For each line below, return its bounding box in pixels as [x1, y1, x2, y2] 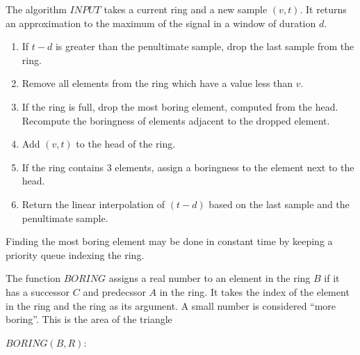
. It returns [300, 2, 347, 16]
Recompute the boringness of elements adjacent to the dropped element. [22, 113, 330, 127]
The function [6, 271, 60, 285]
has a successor [6, 284, 70, 299]
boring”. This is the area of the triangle [6, 312, 172, 326]
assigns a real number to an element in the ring [108, 271, 311, 285]
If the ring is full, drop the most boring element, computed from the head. [22, 99, 338, 113]
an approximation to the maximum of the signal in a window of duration [6, 15, 316, 30]
